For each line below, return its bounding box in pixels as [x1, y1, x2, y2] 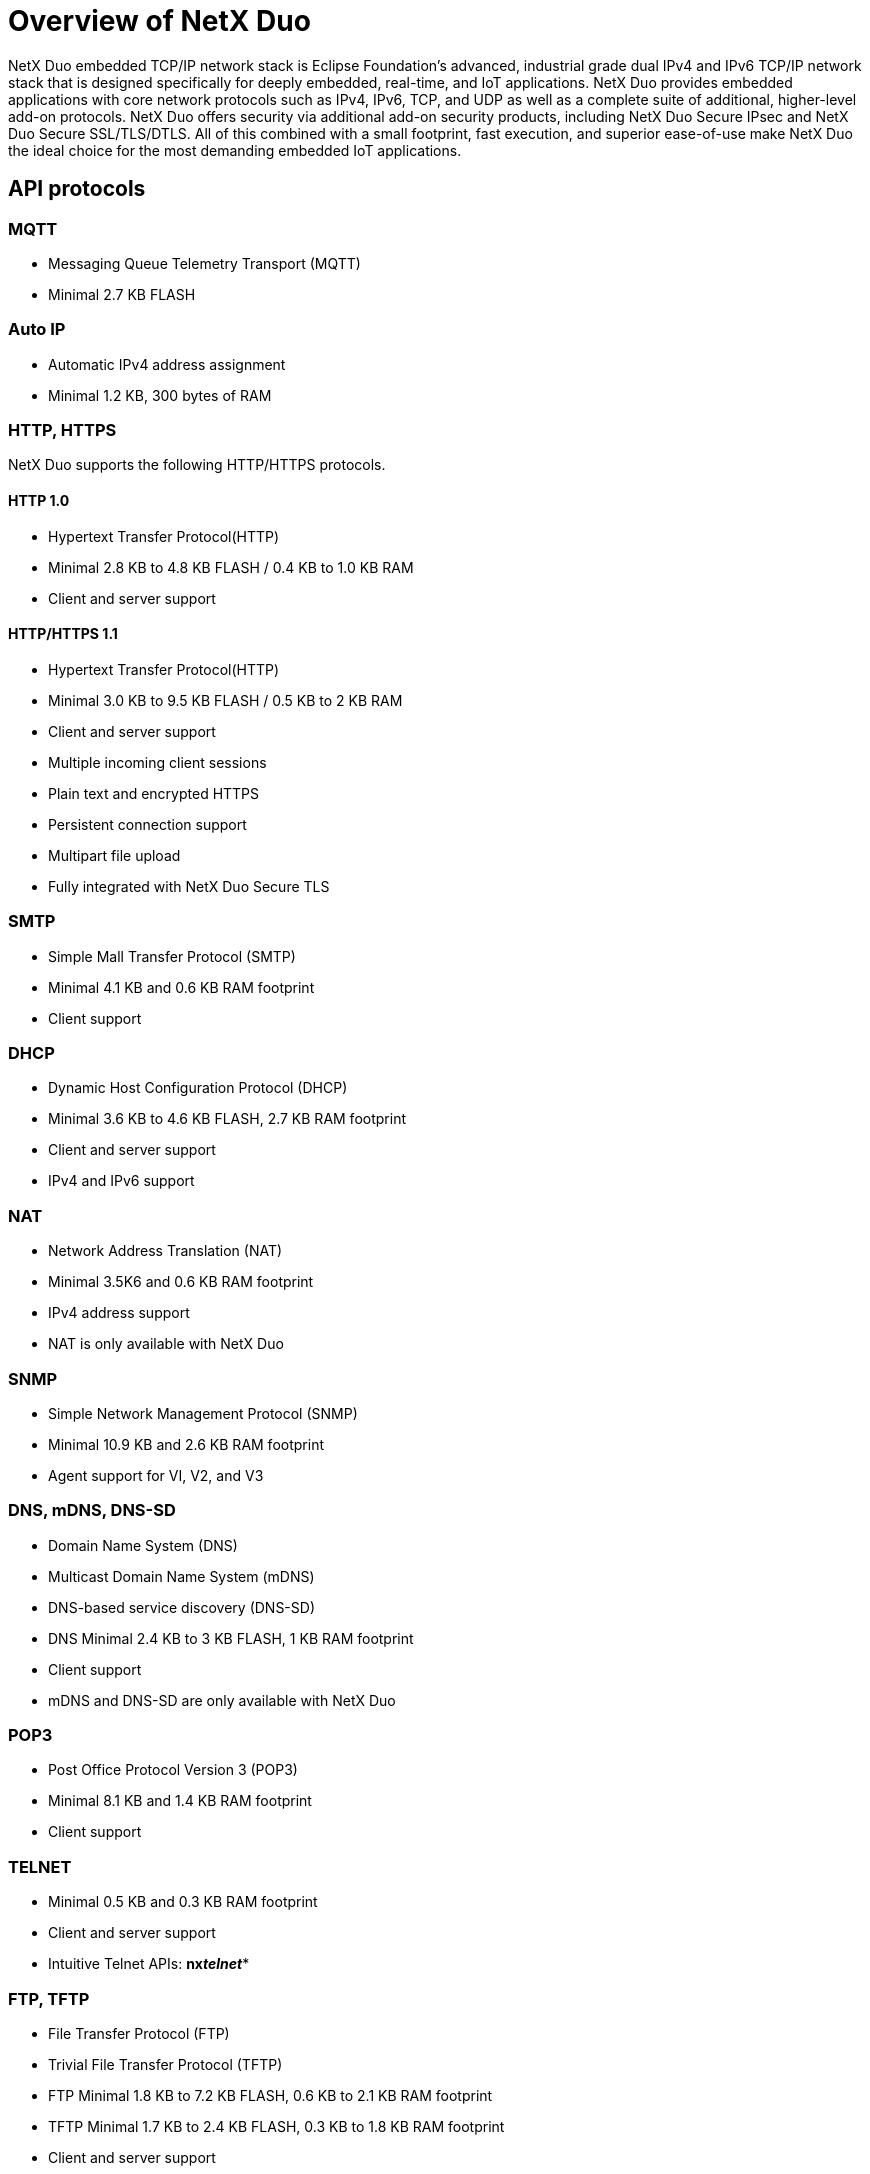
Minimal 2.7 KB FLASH [48, 285, 196, 303]
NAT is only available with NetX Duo [48, 1335, 284, 1353]
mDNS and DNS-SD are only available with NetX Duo [48, 1691, 396, 1709]
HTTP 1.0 [8, 492, 70, 510]
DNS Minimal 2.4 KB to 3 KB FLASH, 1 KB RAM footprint [48, 1629, 414, 1647]
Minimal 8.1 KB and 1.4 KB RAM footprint [48, 1792, 312, 1810]
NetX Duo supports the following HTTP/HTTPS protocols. [8, 456, 386, 474]
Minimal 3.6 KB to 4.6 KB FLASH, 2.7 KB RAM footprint [48, 1110, 406, 1128]
